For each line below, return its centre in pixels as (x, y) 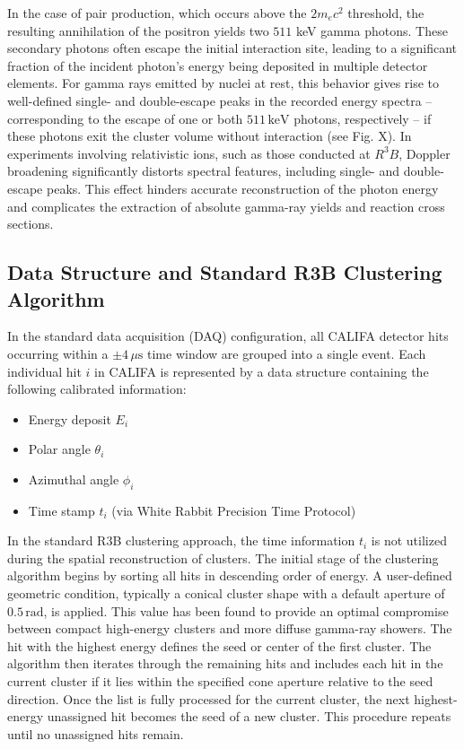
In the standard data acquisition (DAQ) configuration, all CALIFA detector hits (228, 336)
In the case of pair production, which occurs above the (157, 13)
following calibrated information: (97, 389)
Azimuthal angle (74, 479)
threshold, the (386, 13)
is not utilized (409, 540)
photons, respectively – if (363, 118)
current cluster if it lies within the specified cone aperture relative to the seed (220, 681)
